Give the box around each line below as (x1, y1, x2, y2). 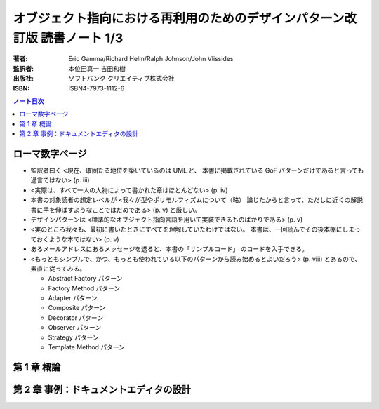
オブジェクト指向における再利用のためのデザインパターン (13, 11, 345, 26)
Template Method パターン (48, 343, 126, 351)
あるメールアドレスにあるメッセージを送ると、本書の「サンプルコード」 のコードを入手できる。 (30, 245, 309, 253)
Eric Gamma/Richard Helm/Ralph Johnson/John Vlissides (68, 55, 234, 63)
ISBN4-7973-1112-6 (68, 84, 125, 93)
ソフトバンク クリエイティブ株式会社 (68, 74, 175, 83)
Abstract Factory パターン (48, 274, 123, 283)
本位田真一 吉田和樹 (68, 64, 126, 73)
